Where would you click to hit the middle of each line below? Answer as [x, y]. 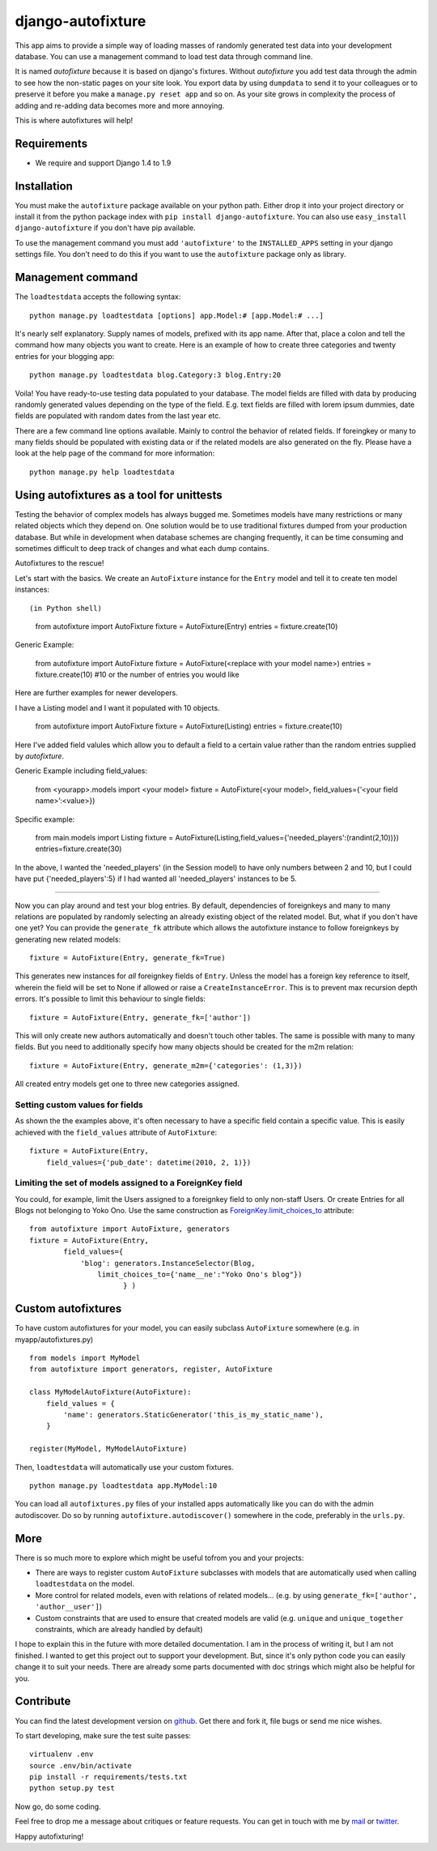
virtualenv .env [62, 1754]
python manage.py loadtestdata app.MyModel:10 [123, 1486]
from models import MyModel [85, 1358]
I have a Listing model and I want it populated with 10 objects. [117, 707]
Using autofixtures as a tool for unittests [119, 495]
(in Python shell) [66, 608]
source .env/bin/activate [81, 1766]
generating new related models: [68, 939]
